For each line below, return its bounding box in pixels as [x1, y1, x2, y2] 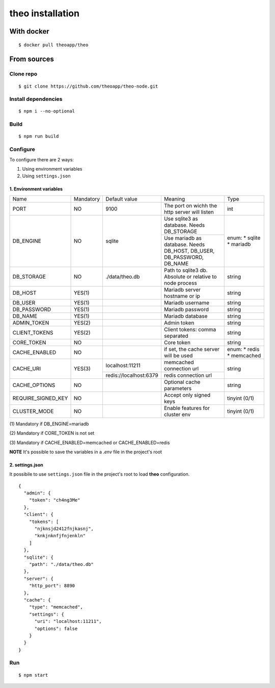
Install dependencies [9, 96, 63, 103]
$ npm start [18, 672, 48, 678]
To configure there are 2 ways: [9, 156, 74, 162]
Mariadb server [163, 286, 201, 293]
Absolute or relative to [163, 273, 217, 280]
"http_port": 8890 [29, 583, 75, 589]
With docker [9, 27, 49, 36]
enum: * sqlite [227, 234, 261, 241]
